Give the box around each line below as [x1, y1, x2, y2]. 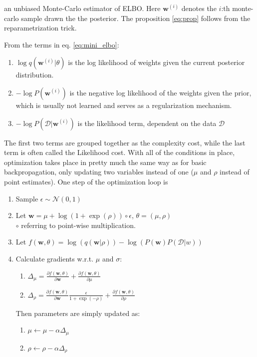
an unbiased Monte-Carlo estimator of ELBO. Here [4, 3, 161, 13]
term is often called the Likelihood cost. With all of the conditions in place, [4, 147, 235, 157]
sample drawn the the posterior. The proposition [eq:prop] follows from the [21, 12, 251, 23]
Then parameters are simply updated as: [15, 307, 140, 318]
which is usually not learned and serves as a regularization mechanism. [15, 99, 232, 110]
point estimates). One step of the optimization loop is [4, 176, 168, 186]
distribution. [15, 69, 54, 80]
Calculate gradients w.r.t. [15, 253, 94, 263]
